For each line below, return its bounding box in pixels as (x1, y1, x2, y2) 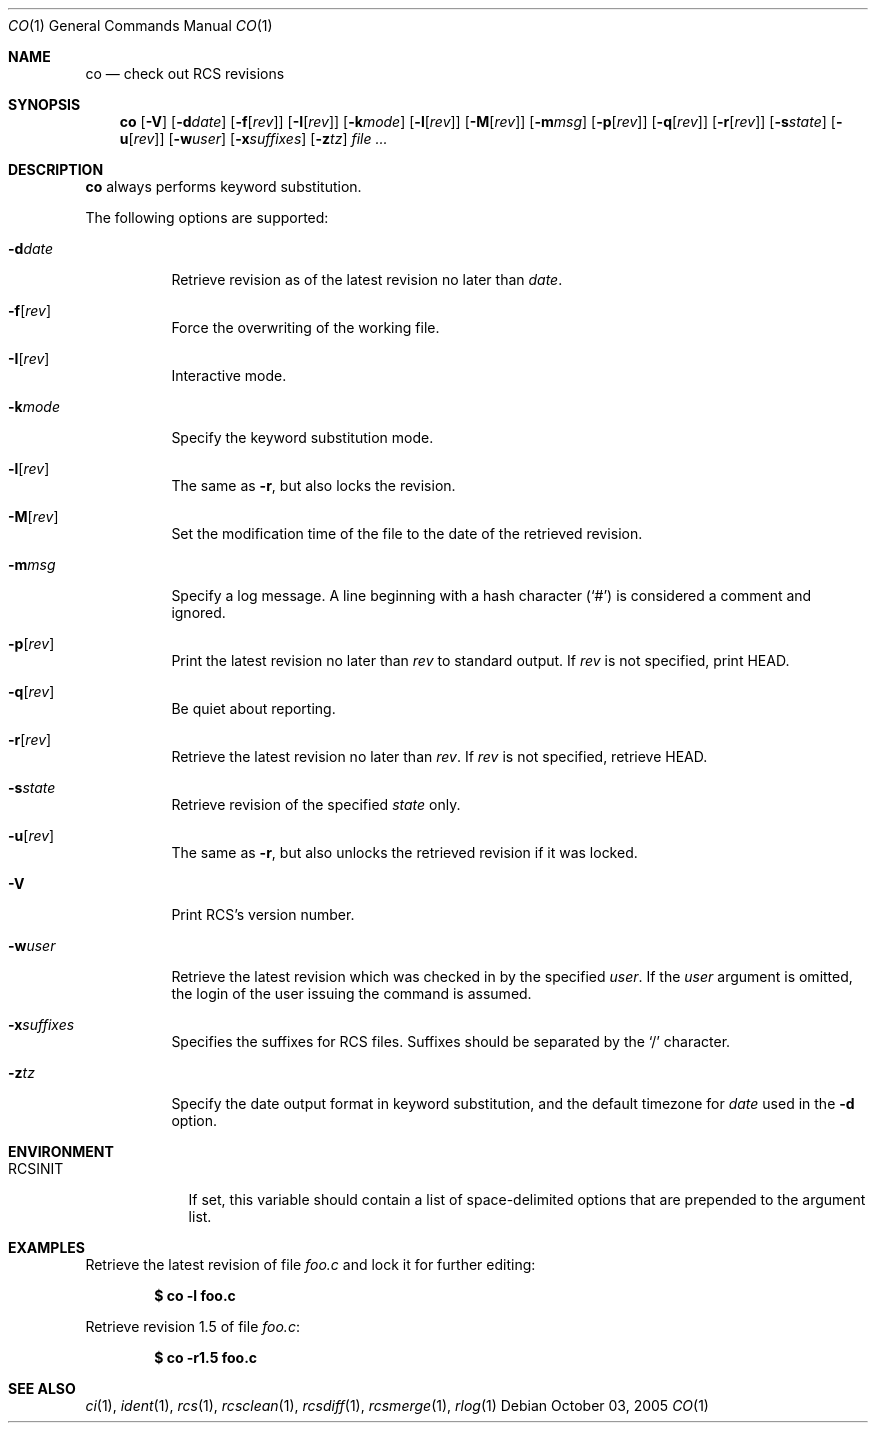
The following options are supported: (85, 209, 329, 226)
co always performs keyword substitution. (85, 178, 362, 195)
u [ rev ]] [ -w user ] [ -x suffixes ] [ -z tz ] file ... (119, 130, 388, 147)
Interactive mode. (171, 367, 287, 384)
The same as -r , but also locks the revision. (171, 477, 456, 494)
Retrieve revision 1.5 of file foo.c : (85, 1318, 300, 1335)
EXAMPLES (8, 1239, 85, 1256)
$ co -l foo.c (154, 1287, 236, 1304)
